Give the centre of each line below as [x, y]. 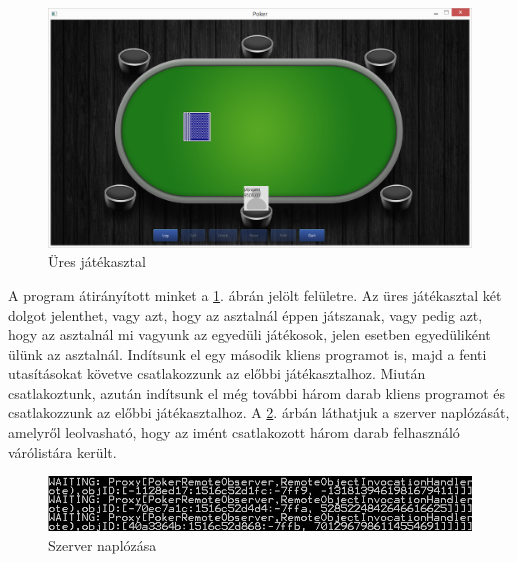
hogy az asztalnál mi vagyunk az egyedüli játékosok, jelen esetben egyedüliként [249, 334]
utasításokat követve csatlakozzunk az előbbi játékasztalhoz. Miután [217, 373]
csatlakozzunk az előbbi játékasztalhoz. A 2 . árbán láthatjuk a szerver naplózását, [259, 412]
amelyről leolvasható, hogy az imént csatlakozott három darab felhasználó [234, 432]
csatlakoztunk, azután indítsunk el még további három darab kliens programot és [257, 392]
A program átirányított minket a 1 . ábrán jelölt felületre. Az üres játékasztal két [255, 294]
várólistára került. [62, 451]
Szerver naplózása [102, 544]
